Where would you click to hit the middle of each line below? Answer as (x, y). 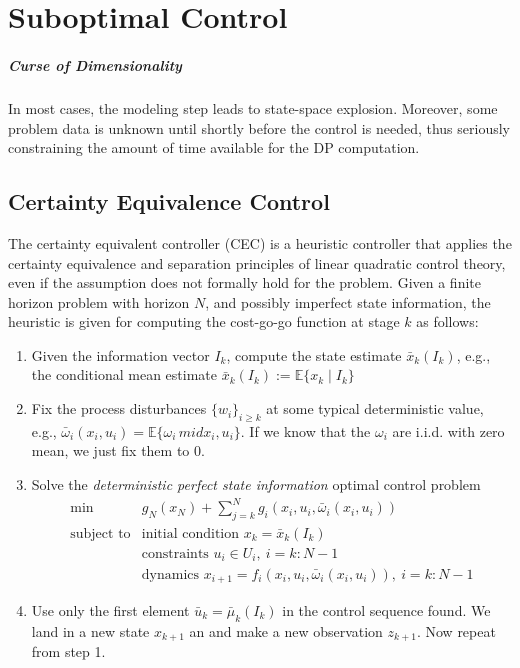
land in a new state (90, 630)
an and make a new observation (286, 630)
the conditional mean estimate (124, 374)
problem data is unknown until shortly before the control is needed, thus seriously (259, 127)
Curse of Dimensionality (95, 64)
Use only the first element (110, 609)
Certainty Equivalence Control (169, 201)
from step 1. (68, 651)
